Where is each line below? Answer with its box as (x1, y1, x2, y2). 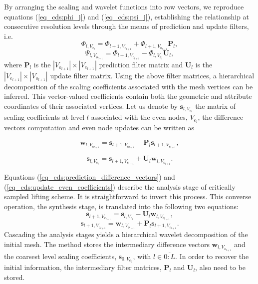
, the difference (198, 112, 244, 122)
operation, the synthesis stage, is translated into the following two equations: (4, 201, 239, 211)
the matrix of (195, 100, 236, 111)
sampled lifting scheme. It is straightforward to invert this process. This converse (4, 191, 252, 202)
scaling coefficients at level (4, 112, 85, 122)
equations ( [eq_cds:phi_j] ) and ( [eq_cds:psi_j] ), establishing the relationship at (4, 11, 250, 21)
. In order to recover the (175, 251, 249, 261)
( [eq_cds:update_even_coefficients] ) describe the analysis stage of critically (4, 181, 236, 192)
